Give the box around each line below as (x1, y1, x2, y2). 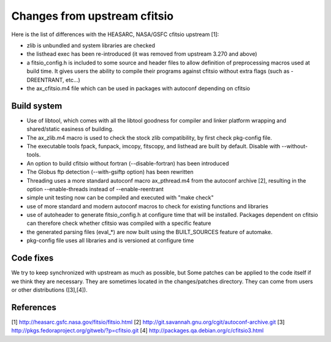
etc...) (65, 76, 81, 83)
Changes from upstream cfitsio (11, 9, 174, 23)
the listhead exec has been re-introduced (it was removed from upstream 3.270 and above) (26, 50, 257, 58)
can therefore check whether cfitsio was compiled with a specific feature (26, 219, 211, 227)
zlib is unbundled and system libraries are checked (26, 42, 156, 49)
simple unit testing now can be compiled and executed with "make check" (26, 194, 214, 202)
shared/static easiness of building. (26, 126, 114, 133)
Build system (11, 101, 63, 111)
